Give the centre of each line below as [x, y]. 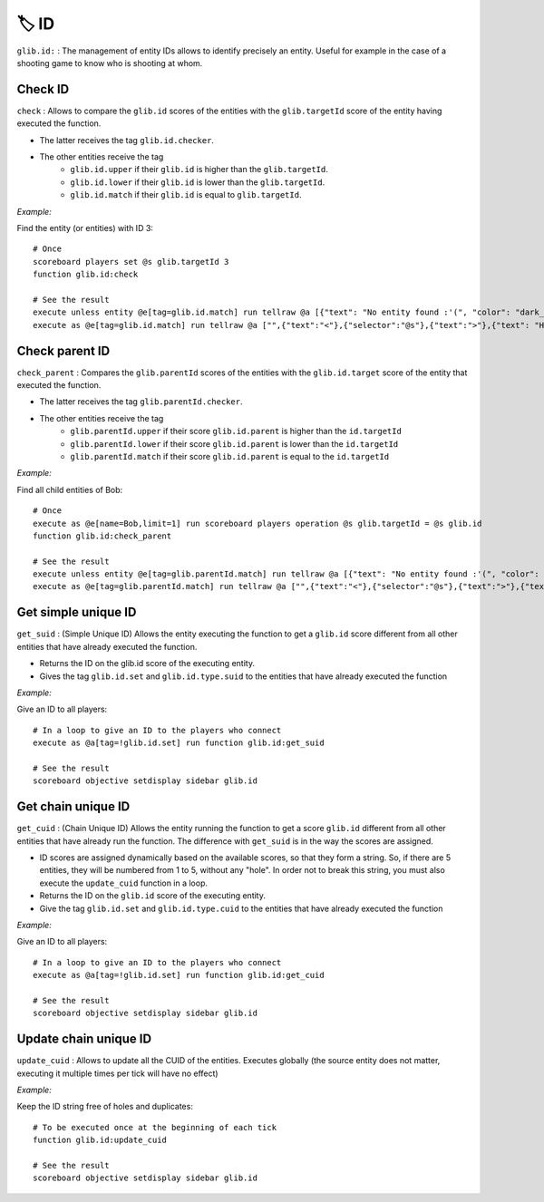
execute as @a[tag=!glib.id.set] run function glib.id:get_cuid [179, 975]
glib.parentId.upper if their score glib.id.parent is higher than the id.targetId [236, 431]
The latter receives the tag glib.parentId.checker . [141, 402]
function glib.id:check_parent [102, 536]
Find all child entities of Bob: [70, 490]
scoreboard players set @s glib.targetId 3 [131, 262]
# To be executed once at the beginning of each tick [155, 1127]
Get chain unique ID [73, 807]
